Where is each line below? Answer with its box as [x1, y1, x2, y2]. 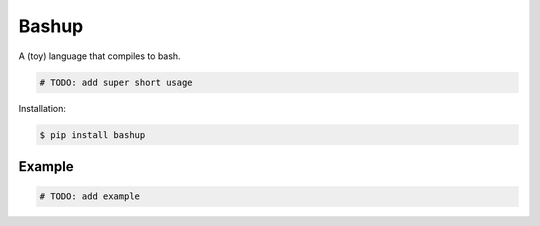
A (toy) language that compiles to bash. [18, 50, 181, 62]
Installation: [18, 102, 67, 114]
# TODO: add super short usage [39, 76, 194, 88]
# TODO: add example [39, 191, 140, 202]
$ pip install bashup [39, 129, 146, 140]
